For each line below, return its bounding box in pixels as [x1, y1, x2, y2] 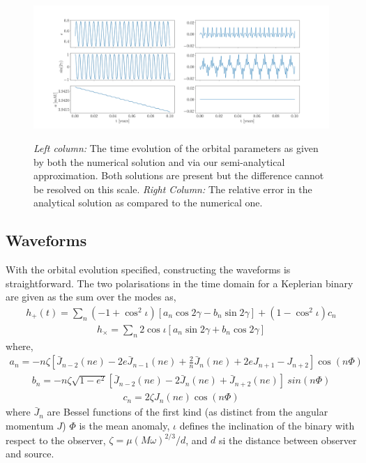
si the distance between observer [218, 432, 357, 447]
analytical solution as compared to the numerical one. [33, 195, 263, 210]
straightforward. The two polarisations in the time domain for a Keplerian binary [6, 275, 353, 290]
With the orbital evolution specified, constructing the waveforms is [6, 262, 291, 277]
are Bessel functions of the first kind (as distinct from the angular [47, 404, 328, 419]
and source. [6, 446, 54, 460]
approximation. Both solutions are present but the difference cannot [33, 168, 324, 183]
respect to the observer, [6, 432, 106, 447]
